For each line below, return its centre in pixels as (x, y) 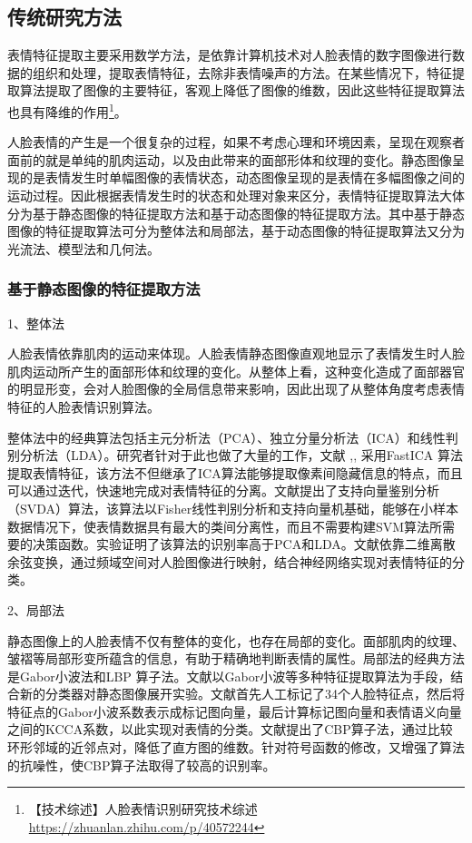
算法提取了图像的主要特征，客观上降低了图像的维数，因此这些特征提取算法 (242, 90)
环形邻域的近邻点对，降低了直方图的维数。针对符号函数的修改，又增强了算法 (236, 747)
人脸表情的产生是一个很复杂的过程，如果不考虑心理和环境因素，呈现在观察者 (236, 142)
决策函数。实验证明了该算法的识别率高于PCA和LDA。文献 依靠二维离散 (244, 544)
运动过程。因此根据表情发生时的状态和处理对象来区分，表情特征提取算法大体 (236, 196)
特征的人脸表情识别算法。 (84, 406)
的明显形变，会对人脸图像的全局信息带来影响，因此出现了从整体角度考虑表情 (236, 389)
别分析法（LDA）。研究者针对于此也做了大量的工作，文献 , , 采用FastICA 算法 (235, 455)
